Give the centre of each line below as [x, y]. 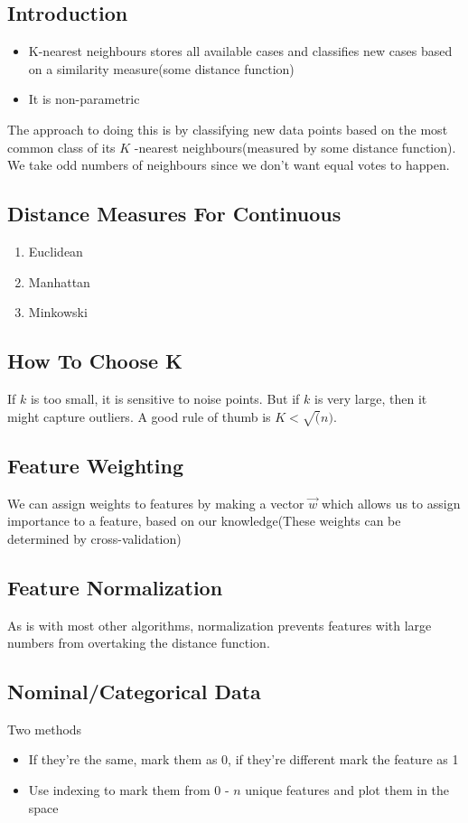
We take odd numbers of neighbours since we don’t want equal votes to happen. [229, 165]
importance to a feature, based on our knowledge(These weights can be [204, 521]
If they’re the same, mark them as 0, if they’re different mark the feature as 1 [243, 759]
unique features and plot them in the [347, 790]
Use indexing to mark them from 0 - [129, 790]
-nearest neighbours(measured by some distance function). [295, 147]
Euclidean [56, 251]
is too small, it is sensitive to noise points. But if [165, 398]
